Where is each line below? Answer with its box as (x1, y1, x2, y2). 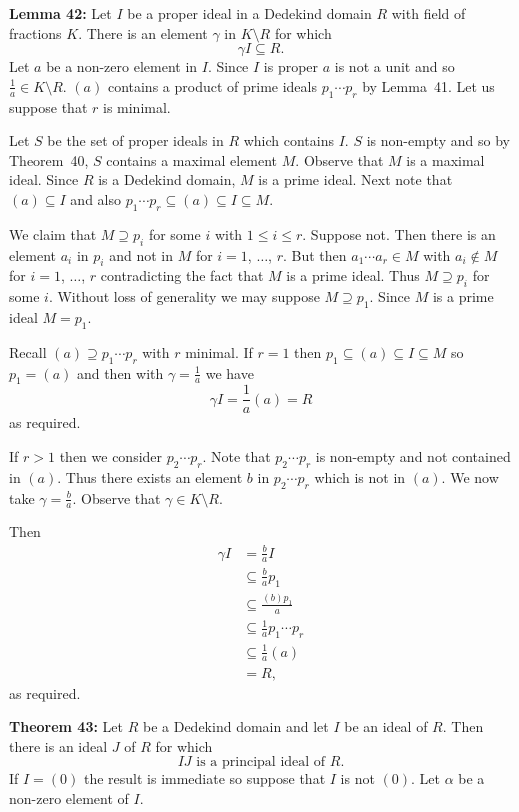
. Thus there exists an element (57, 466, 243, 487)
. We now (441, 466, 499, 487)
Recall (9, 341, 47, 362)
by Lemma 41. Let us (362, 75, 495, 96)
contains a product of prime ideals (107, 75, 317, 96)
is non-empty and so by (366, 130, 510, 151)
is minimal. (102, 96, 171, 117)
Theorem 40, (9, 149, 89, 170)
